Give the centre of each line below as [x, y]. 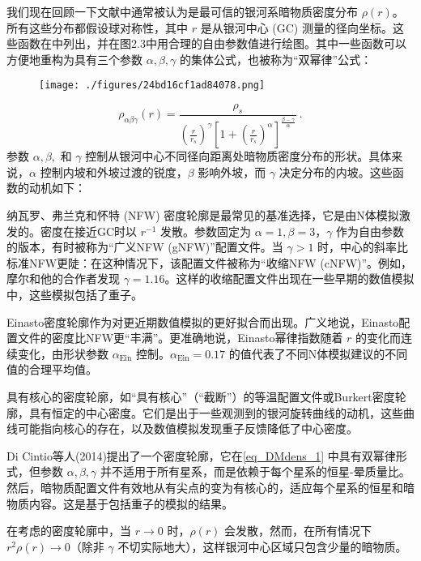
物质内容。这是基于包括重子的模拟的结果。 [120, 503]
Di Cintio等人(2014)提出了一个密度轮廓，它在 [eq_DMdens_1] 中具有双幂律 [201, 455]
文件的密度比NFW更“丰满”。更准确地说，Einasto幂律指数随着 [180, 338]
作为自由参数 [370, 231]
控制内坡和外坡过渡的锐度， [114, 171]
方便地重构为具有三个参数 [74, 59]
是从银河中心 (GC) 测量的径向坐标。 [296, 27]
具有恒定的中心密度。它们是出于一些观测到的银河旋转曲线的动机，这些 [216, 412]
